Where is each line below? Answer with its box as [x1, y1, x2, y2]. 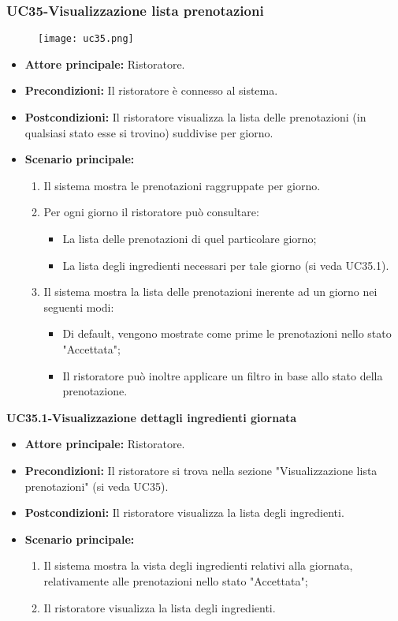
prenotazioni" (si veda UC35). [24, 477, 169, 494]
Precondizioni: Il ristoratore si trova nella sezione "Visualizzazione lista [24, 462, 378, 478]
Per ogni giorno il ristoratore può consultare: [43, 204, 259, 220]
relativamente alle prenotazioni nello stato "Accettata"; [43, 572, 308, 589]
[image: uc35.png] [38, 33, 134, 45]
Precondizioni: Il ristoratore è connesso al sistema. [24, 82, 278, 99]
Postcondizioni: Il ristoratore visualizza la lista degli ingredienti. [24, 504, 344, 521]
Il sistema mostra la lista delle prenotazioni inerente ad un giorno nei [43, 283, 378, 300]
